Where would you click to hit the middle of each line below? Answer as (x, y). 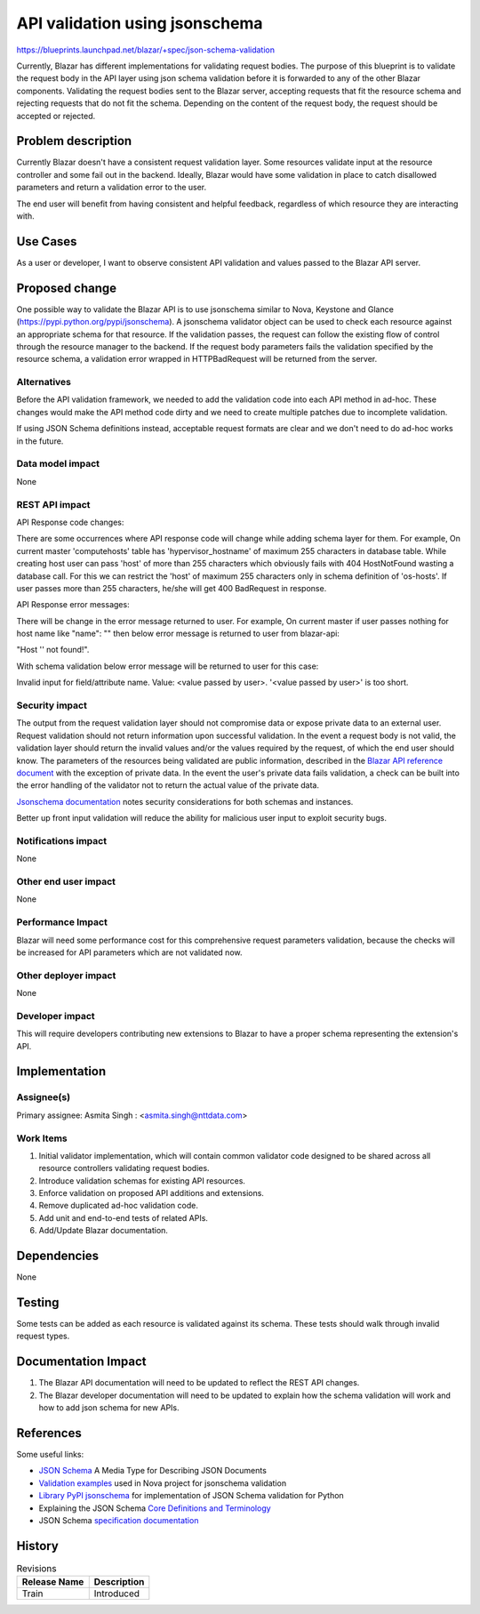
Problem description (74, 141)
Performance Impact (62, 922)
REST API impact (53, 504)
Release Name (53, 1582)
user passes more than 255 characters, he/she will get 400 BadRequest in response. (172, 588)
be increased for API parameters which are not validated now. (129, 952)
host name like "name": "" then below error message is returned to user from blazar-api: (178, 634)
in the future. (40, 441)
